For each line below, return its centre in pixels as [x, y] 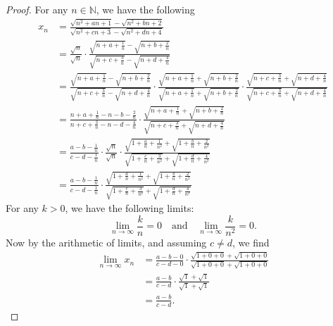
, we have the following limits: [130, 208]
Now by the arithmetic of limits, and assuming [106, 242]
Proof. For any [37, 9]
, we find [251, 242]
